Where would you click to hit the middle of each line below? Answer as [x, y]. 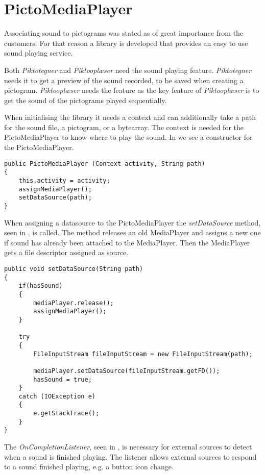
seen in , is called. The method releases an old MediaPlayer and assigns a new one [132, 232]
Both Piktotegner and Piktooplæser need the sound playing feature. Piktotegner [128, 70]
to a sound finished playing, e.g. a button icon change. [89, 467]
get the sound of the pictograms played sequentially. [86, 100]
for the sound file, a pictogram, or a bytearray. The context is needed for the [124, 127]
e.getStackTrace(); [66, 414]
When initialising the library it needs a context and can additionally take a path [130, 117]
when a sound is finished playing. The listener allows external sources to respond [130, 456]
